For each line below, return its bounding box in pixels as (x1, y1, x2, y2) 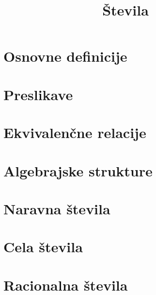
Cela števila (3, 237, 83, 257)
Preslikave (3, 84, 73, 104)
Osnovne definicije (3, 46, 127, 66)
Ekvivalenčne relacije (3, 122, 146, 142)
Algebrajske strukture (3, 160, 153, 180)
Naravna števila (3, 198, 110, 218)
